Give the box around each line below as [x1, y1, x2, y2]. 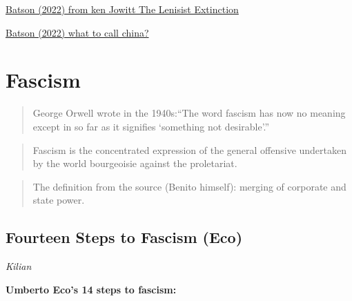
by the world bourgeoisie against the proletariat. [32, 156, 237, 171]
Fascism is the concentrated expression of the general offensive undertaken [32, 142, 347, 157]
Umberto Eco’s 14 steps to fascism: [6, 282, 177, 296]
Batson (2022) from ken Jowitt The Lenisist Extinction [6, 2, 239, 16]
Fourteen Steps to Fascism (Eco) [6, 226, 243, 248]
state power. [32, 193, 85, 207]
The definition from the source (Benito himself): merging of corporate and [32, 179, 346, 193]
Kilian [6, 259, 32, 273]
